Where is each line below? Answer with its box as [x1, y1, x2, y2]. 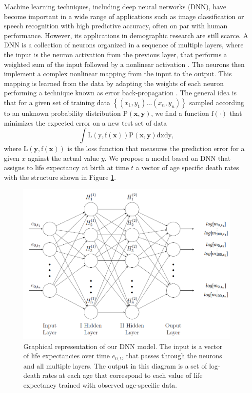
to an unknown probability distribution [4, 108, 121, 118]
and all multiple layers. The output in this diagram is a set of [23, 360, 207, 371]
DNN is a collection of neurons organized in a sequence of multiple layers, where [4, 40, 244, 50]
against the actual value [28, 153, 99, 163]
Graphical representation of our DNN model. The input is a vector [23, 341, 223, 351]
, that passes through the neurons [121, 350, 222, 361]
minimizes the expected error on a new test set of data [4, 117, 167, 128]
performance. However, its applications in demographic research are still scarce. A [4, 30, 249, 40]
